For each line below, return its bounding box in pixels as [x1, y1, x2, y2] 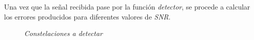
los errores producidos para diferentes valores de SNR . [4, 11, 171, 21]
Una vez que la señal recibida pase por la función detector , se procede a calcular [4, 1, 250, 11]
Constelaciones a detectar [24, 28, 103, 38]
